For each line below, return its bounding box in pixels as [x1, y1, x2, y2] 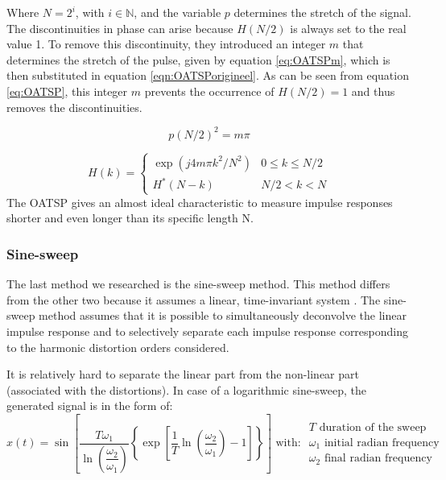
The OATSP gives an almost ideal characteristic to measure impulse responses [6, 193, 393, 210]
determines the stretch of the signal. [233, 4, 411, 20]
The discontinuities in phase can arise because [6, 19, 233, 36]
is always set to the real [290, 19, 407, 36]
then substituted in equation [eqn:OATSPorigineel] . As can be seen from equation [6, 67, 409, 84]
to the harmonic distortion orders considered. [6, 338, 229, 355]
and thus [351, 82, 395, 99]
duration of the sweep [319, 421, 427, 433]
